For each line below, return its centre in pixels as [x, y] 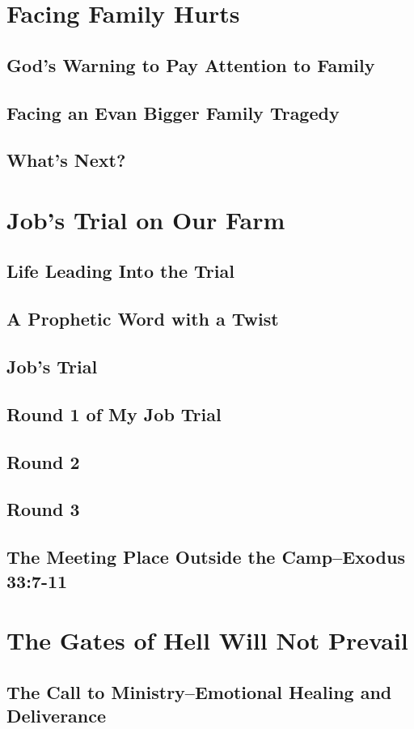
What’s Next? [66, 160]
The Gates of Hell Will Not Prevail [207, 640]
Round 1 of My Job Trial [114, 414]
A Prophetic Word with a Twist [143, 319]
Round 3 [43, 509]
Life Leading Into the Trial [120, 271]
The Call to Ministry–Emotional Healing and [199, 691]
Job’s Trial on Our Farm [146, 219]
